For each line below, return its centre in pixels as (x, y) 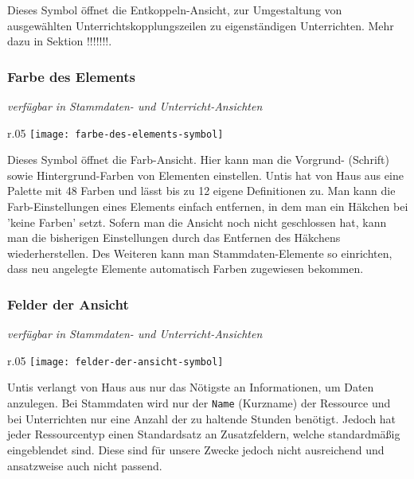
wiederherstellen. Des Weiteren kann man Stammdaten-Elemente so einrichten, (200, 253)
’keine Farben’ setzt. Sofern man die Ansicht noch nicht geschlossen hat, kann (197, 222)
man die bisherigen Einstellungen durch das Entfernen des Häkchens (174, 238)
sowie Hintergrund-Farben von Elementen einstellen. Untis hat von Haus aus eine (205, 175)
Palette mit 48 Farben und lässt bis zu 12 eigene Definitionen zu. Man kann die (201, 191)
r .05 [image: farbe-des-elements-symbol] (115, 132)
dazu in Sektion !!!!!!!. (60, 41)
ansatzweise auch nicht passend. (85, 465)
